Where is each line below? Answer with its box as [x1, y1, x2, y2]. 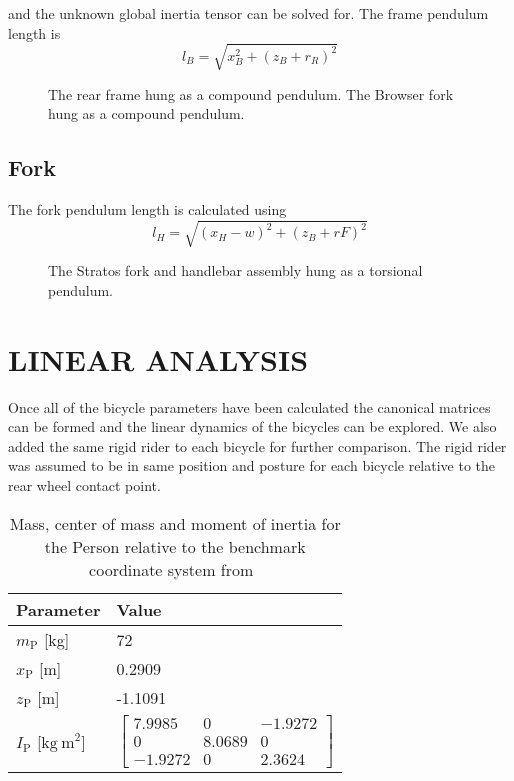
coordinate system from [89, 557, 254, 581]
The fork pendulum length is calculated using [8, 199, 287, 220]
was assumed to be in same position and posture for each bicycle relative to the [8, 455, 496, 476]
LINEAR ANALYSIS [8, 338, 309, 379]
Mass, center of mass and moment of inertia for [9, 511, 341, 535]
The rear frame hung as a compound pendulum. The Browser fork [48, 83, 454, 104]
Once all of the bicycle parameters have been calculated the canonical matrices [8, 396, 491, 417]
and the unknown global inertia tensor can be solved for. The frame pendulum [8, 3, 489, 23]
